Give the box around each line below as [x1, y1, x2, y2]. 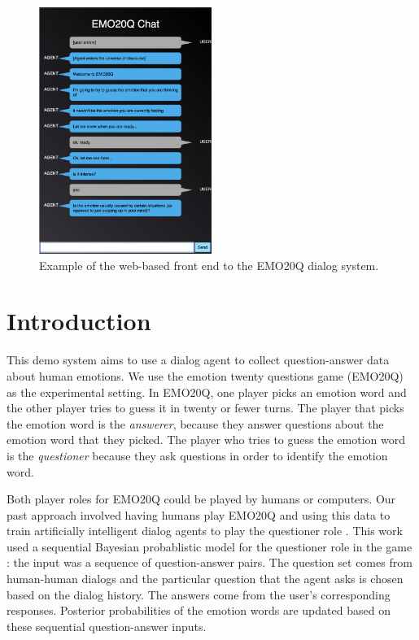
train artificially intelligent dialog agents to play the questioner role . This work [7, 522, 403, 539]
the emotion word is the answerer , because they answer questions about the [7, 415, 384, 432]
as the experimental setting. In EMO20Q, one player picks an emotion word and [7, 383, 407, 400]
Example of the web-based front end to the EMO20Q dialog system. [39, 256, 379, 273]
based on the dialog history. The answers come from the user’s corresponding [7, 586, 391, 603]
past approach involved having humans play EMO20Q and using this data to [7, 506, 391, 523]
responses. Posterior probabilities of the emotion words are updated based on [7, 602, 391, 619]
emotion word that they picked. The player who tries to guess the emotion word [7, 431, 405, 448]
